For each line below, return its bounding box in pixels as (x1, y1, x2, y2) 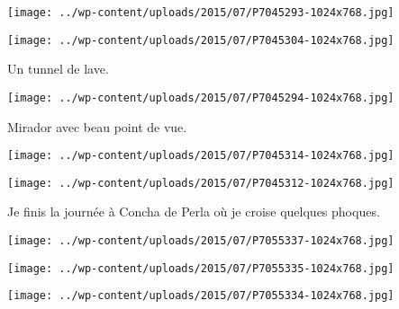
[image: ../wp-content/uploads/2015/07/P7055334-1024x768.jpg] (7, 289, 394, 303)
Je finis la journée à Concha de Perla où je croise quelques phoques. (7, 202, 380, 221)
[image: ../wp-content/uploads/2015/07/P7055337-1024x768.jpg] (7, 234, 394, 248)
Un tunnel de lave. (7, 59, 109, 78)
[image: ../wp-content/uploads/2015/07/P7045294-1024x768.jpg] (7, 91, 394, 104)
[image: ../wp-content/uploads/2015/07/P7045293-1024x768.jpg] (7, 6, 394, 19)
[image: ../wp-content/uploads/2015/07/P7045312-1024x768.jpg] (7, 176, 394, 190)
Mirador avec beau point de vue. (7, 117, 187, 136)
